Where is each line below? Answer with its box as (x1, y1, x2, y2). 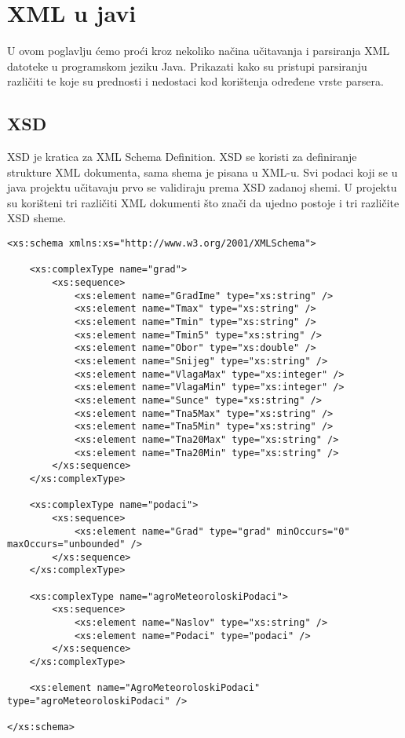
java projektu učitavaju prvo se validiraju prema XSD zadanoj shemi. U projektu (7, 179, 397, 195)
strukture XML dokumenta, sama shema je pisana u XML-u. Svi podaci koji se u (7, 163, 398, 180)
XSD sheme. (7, 210, 66, 226)
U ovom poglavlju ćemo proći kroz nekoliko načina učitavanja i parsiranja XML (7, 42, 390, 59)
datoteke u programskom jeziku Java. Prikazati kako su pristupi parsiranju (7, 57, 367, 74)
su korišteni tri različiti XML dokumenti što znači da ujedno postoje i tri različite (7, 194, 400, 210)
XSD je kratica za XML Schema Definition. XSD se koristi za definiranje (7, 148, 357, 165)
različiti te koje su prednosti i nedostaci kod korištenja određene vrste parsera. (7, 73, 384, 90)
